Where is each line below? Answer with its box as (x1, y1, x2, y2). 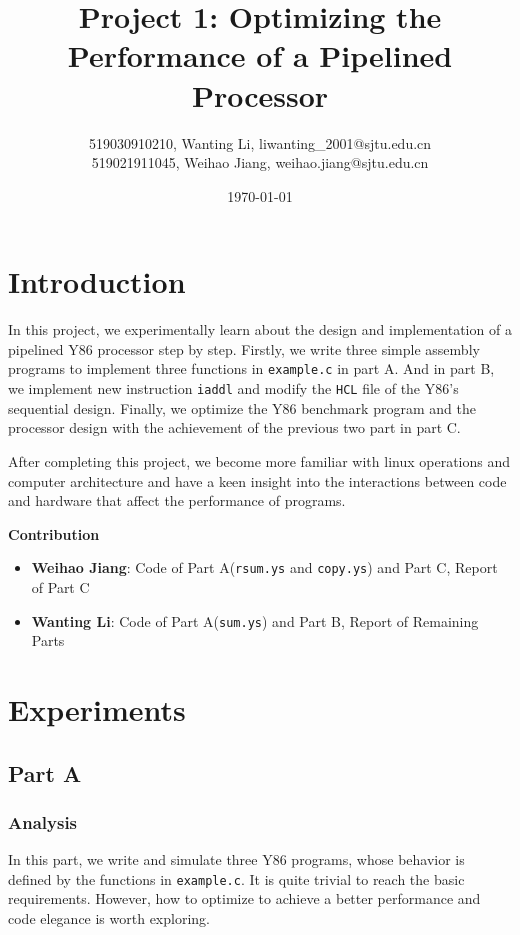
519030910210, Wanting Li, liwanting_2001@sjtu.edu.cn (88, 132, 432, 153)
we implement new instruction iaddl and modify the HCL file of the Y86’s (8, 378, 459, 399)
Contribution (8, 523, 100, 544)
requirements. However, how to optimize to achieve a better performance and (8, 888, 481, 909)
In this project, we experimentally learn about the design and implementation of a (8, 319, 512, 340)
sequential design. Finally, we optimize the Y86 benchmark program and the (8, 397, 476, 418)
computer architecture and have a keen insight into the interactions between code (8, 470, 507, 491)
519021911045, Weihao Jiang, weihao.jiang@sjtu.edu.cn (91, 152, 429, 173)
